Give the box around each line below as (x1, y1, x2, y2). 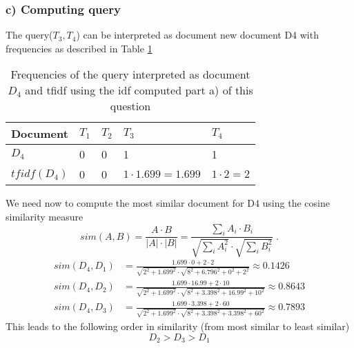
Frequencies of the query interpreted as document (10, 66, 250, 83)
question (110, 98, 151, 114)
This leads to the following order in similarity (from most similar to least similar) (6, 318, 350, 333)
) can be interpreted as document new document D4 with (76, 28, 319, 42)
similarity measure (6, 209, 83, 223)
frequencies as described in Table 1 (6, 41, 153, 55)
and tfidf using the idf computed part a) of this (25, 82, 253, 99)
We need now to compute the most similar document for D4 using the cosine (6, 196, 330, 210)
